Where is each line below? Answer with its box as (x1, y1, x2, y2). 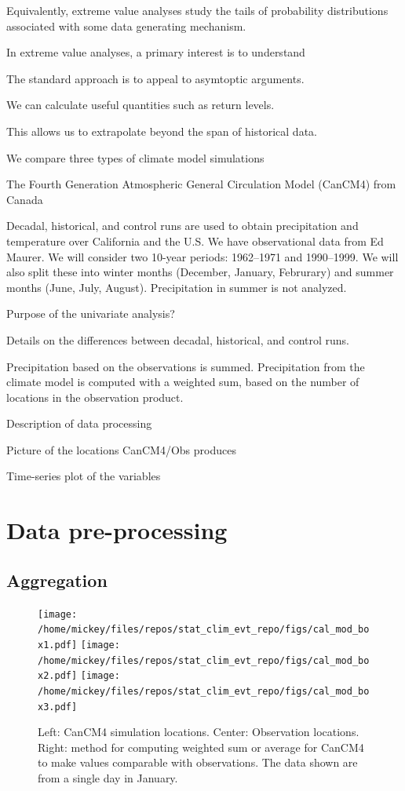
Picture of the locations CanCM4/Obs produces (6, 441, 236, 457)
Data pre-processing (6, 514, 228, 546)
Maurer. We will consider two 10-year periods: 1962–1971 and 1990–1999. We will (6, 248, 399, 264)
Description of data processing (6, 415, 152, 432)
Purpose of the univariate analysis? (6, 305, 175, 322)
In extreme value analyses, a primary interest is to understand (6, 44, 305, 60)
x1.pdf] (38, 639, 78, 651)
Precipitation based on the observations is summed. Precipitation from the (6, 358, 365, 374)
